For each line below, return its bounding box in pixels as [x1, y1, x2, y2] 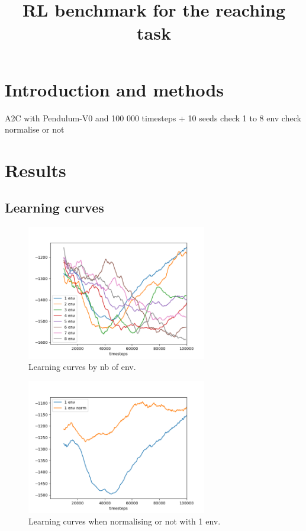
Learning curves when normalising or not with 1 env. [28, 515, 221, 527]
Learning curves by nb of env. [28, 361, 136, 373]
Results [5, 157, 66, 182]
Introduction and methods [5, 77, 224, 101]
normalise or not [5, 123, 65, 136]
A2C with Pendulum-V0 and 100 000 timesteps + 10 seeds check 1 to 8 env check [5, 111, 301, 124]
